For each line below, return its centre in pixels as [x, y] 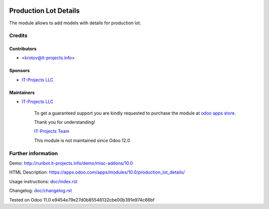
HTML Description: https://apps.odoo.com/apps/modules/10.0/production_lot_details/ [97, 172]
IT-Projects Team [52, 131]
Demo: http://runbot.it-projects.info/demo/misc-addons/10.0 [71, 163]
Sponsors [19, 71]
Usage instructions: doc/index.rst [43, 181]
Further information [34, 153]
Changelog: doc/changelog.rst [41, 191]
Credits [18, 36]
